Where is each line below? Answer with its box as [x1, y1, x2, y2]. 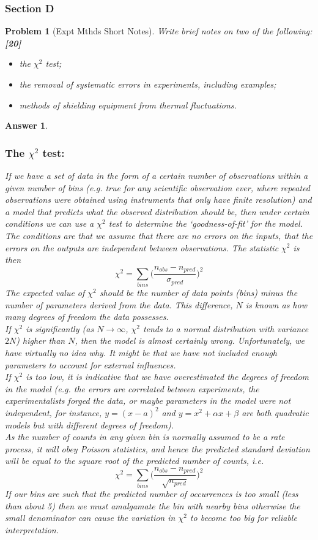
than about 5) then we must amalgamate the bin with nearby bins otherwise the [5, 499, 300, 512]
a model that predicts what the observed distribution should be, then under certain [5, 205, 309, 218]
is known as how [245, 298, 307, 311]
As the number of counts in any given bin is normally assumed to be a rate [5, 430, 285, 443]
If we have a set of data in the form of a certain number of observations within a [5, 169, 308, 181]
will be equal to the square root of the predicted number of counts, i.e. [5, 454, 264, 467]
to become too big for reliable [190, 511, 297, 524]
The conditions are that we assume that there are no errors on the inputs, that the [5, 229, 313, 241]
